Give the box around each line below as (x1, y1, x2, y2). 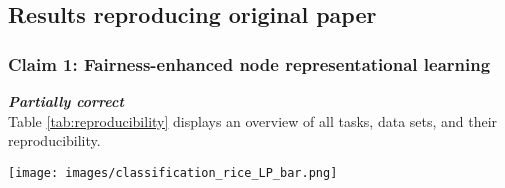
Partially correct (8, 91, 124, 111)
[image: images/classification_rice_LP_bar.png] (8, 165, 338, 180)
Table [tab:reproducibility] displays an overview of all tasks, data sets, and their (8, 110, 498, 131)
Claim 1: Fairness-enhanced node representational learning (8, 51, 491, 76)
